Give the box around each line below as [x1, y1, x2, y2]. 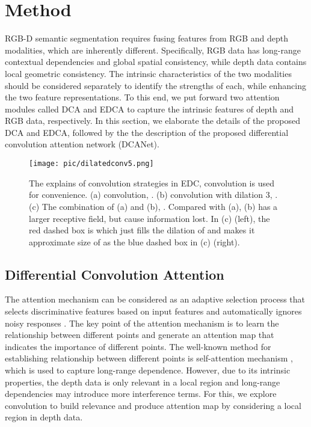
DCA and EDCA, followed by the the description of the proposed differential [5, 126, 289, 138]
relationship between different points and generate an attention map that [5, 328, 274, 341]
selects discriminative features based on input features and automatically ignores [5, 305, 302, 318]
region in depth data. [5, 411, 83, 423]
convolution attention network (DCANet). [5, 138, 159, 150]
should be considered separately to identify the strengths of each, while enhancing [5, 79, 307, 91]
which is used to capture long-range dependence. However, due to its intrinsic [5, 364, 291, 376]
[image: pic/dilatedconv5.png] [29, 159, 154, 168]
